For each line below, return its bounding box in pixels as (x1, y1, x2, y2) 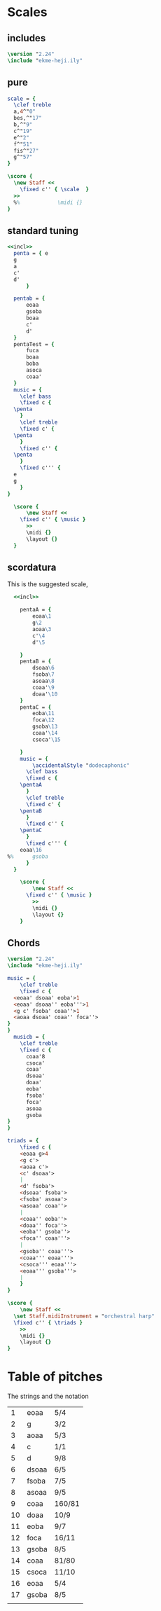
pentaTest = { (13, 340, 55, 347)
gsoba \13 (32, 723, 58, 731)
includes (7, 32, 46, 44)
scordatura (7, 562, 57, 574)
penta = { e (13, 250, 49, 257)
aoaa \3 (32, 625, 52, 632)
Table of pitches (7, 1369, 103, 1385)
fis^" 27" (13, 147, 39, 154)
